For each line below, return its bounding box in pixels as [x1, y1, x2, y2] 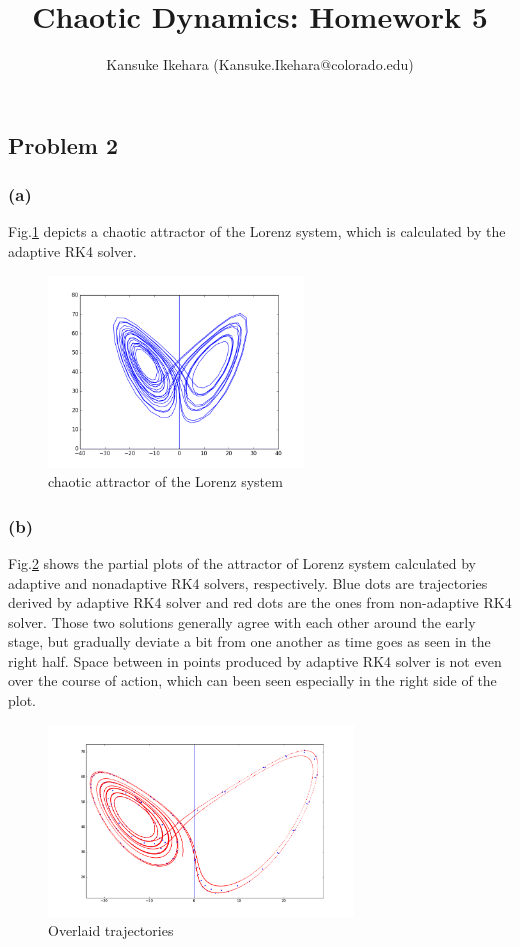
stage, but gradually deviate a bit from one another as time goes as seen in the [8, 631, 491, 652]
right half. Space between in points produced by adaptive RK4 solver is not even [8, 650, 502, 671]
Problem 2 [8, 129, 118, 160]
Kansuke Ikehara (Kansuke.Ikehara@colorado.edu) [106, 54, 414, 75]
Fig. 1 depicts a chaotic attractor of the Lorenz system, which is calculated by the [8, 221, 506, 242]
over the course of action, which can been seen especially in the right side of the [8, 670, 497, 691]
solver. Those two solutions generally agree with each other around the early [8, 611, 476, 632]
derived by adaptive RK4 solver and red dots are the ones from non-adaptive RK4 [8, 592, 512, 613]
